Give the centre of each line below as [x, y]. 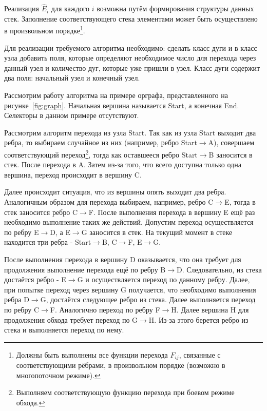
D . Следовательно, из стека [219, 269]
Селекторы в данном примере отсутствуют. [72, 115]
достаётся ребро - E [35, 279]
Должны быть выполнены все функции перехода [92, 354]
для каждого [70, 8]
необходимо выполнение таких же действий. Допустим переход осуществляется [129, 222]
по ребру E [22, 232]
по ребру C [22, 309]
